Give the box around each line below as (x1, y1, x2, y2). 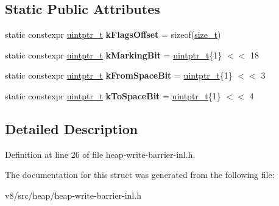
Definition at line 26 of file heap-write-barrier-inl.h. (5, 147, 196, 160)
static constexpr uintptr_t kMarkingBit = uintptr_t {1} (5, 48, 222, 61)
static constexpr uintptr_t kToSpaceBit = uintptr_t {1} (5, 89, 221, 102)
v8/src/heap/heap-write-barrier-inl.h (5, 188, 141, 201)
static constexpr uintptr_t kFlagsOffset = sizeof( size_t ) (5, 28, 221, 41)
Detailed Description (5, 119, 138, 138)
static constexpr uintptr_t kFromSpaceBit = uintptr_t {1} (5, 69, 233, 82)
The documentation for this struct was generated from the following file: (5, 168, 275, 181)
